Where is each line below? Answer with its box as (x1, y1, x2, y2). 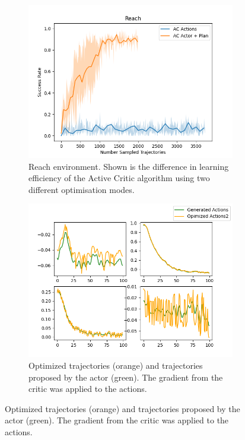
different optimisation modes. (28, 183, 135, 195)
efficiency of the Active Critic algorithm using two (28, 172, 210, 184)
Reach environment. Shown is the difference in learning (28, 160, 229, 172)
